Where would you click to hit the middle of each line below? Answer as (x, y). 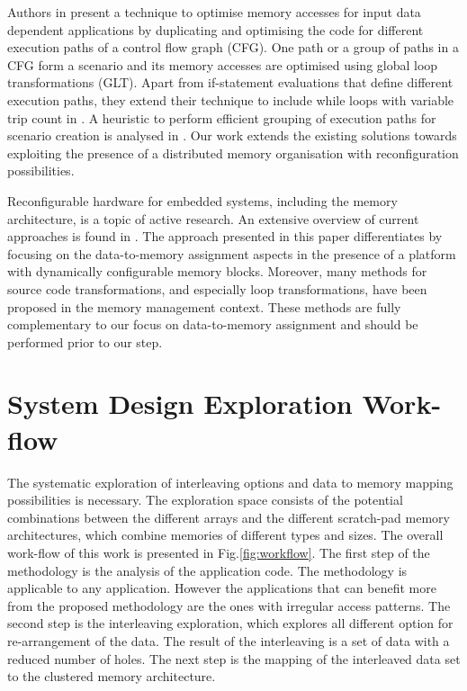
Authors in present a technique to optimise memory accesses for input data (214, 12)
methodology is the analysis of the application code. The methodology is (207, 570)
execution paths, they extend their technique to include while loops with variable (231, 99)
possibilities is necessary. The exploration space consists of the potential (205, 500)
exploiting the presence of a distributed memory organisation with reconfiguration (233, 153)
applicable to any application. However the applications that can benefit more (222, 588)
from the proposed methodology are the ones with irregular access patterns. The (229, 605)
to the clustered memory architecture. (112, 676)
